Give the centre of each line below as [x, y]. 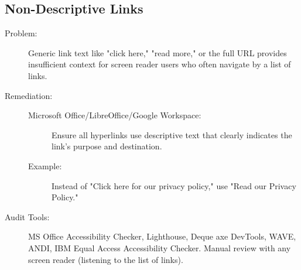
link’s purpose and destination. [107, 146]
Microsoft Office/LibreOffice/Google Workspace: [115, 115]
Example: [45, 165]
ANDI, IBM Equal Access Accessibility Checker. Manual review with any [160, 247]
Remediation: [29, 95]
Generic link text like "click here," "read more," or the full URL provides [158, 52]
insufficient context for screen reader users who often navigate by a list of [160, 64]
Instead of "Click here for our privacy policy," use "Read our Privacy [174, 185]
